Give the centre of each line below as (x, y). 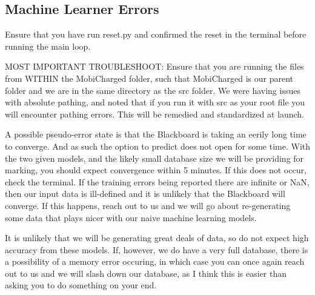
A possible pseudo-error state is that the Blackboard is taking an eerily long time (156, 134)
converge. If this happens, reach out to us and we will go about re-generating (148, 205)
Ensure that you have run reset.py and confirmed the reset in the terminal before (156, 34)
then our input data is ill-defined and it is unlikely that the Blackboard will (145, 194)
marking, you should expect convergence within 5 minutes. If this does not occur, (156, 170)
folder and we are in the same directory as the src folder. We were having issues (153, 90)
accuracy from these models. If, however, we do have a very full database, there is (157, 249)
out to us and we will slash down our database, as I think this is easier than (146, 273)
